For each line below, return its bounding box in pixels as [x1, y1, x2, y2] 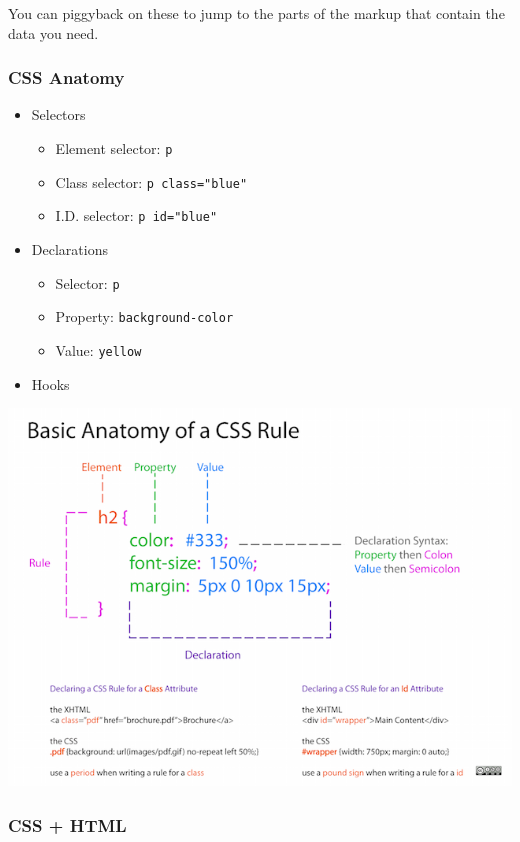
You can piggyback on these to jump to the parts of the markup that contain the [8, 3, 505, 23]
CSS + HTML [8, 812, 127, 837]
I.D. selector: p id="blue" [55, 205, 218, 226]
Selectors [31, 104, 86, 125]
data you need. [8, 22, 99, 43]
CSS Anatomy [8, 65, 125, 90]
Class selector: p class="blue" [55, 171, 248, 192]
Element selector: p [55, 138, 173, 158]
